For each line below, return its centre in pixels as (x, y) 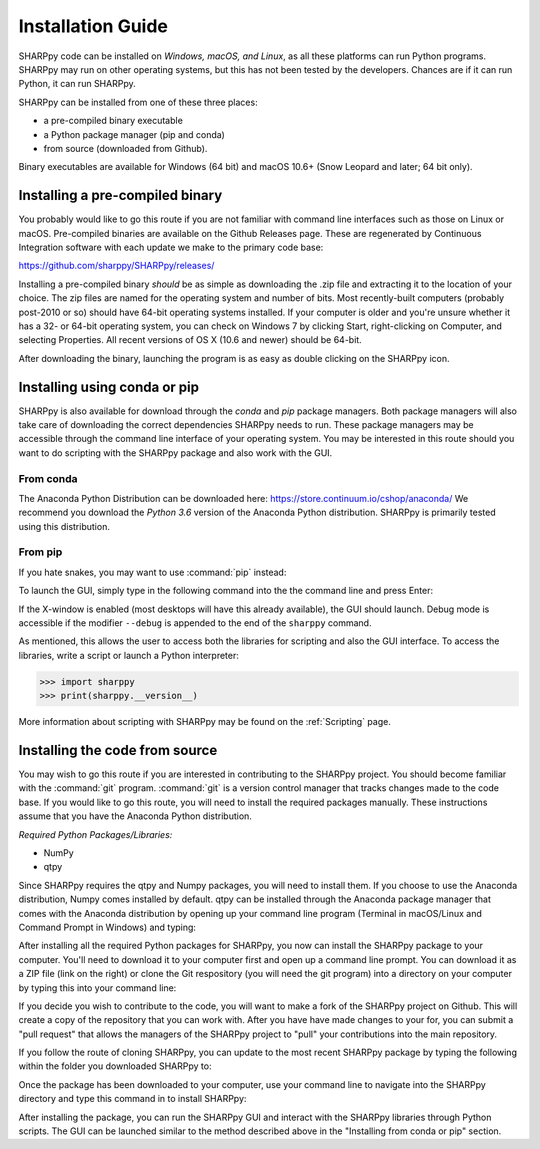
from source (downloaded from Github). (125, 148)
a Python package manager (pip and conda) (134, 134)
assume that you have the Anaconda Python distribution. (135, 816)
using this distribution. (64, 526)
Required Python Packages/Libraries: (95, 834)
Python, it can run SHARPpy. (77, 84)
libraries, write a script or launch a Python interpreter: (129, 655)
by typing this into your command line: (97, 987)
